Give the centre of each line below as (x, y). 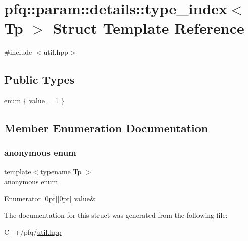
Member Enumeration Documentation (106, 128)
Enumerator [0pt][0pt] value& (50, 198)
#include (18, 52)
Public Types (39, 79)
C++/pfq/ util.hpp (33, 232)
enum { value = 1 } (34, 101)
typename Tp (61, 171)
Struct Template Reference (148, 28)
